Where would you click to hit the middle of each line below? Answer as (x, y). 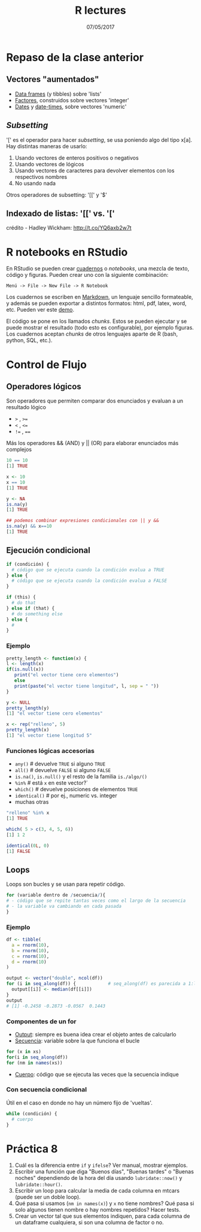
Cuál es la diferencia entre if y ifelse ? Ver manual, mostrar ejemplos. (101, 1165)
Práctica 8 (32, 1149)
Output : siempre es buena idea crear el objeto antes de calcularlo (95, 1034)
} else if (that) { (31, 608)
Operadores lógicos (44, 386)
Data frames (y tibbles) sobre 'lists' (58, 94)
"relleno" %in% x (28, 813)
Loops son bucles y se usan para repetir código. (66, 884)
